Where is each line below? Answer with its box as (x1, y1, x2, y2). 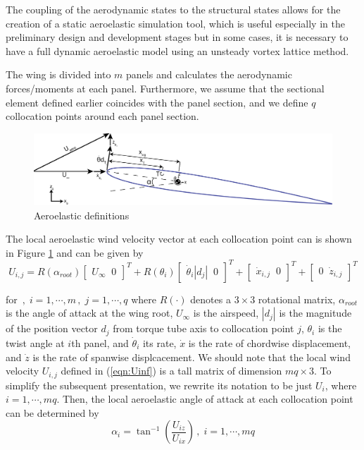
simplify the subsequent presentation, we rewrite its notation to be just (6, 377, 313, 392)
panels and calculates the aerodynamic (126, 67, 292, 82)
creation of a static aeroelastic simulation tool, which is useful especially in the (6, 16, 345, 30)
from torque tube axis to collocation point (113, 321, 294, 336)
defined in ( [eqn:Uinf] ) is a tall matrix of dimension (61, 363, 282, 378)
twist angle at (6, 335, 65, 350)
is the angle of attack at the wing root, (6, 305, 173, 320)
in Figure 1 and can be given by (6, 245, 144, 260)
